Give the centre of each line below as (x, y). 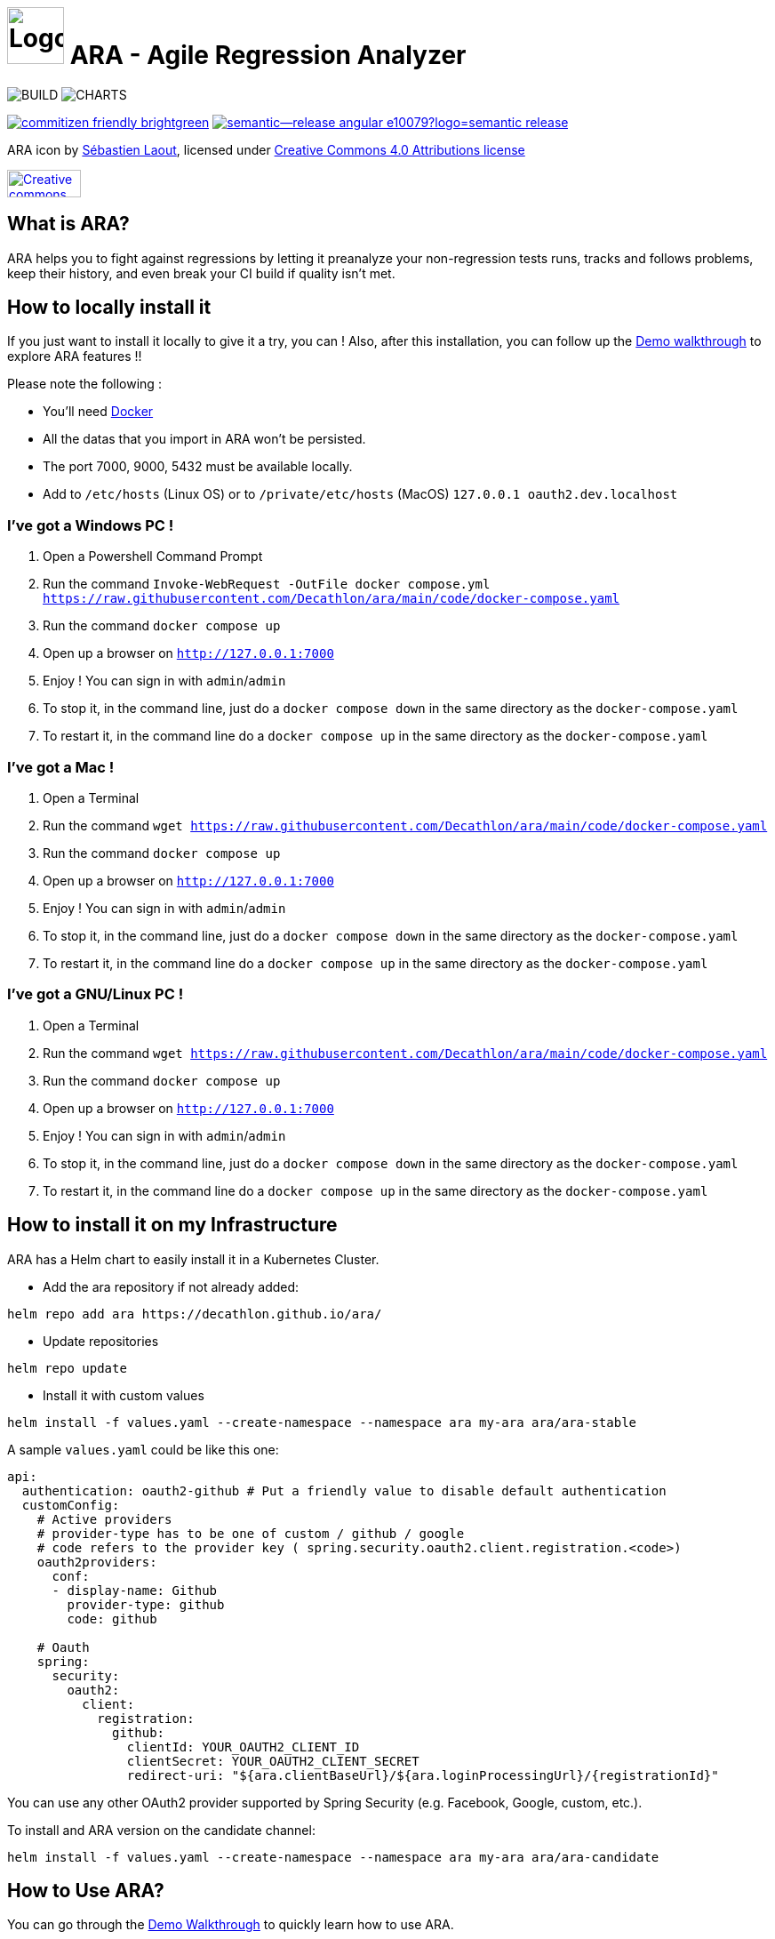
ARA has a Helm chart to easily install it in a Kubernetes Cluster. (193, 1259)
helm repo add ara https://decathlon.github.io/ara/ (195, 1314)
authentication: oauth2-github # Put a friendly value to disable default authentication (344, 1490)
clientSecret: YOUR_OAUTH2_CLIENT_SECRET (273, 1761)
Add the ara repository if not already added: (171, 1286)
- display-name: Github (135, 1590)
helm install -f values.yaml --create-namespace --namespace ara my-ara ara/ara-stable (322, 1422)
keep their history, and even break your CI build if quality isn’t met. (201, 273)
